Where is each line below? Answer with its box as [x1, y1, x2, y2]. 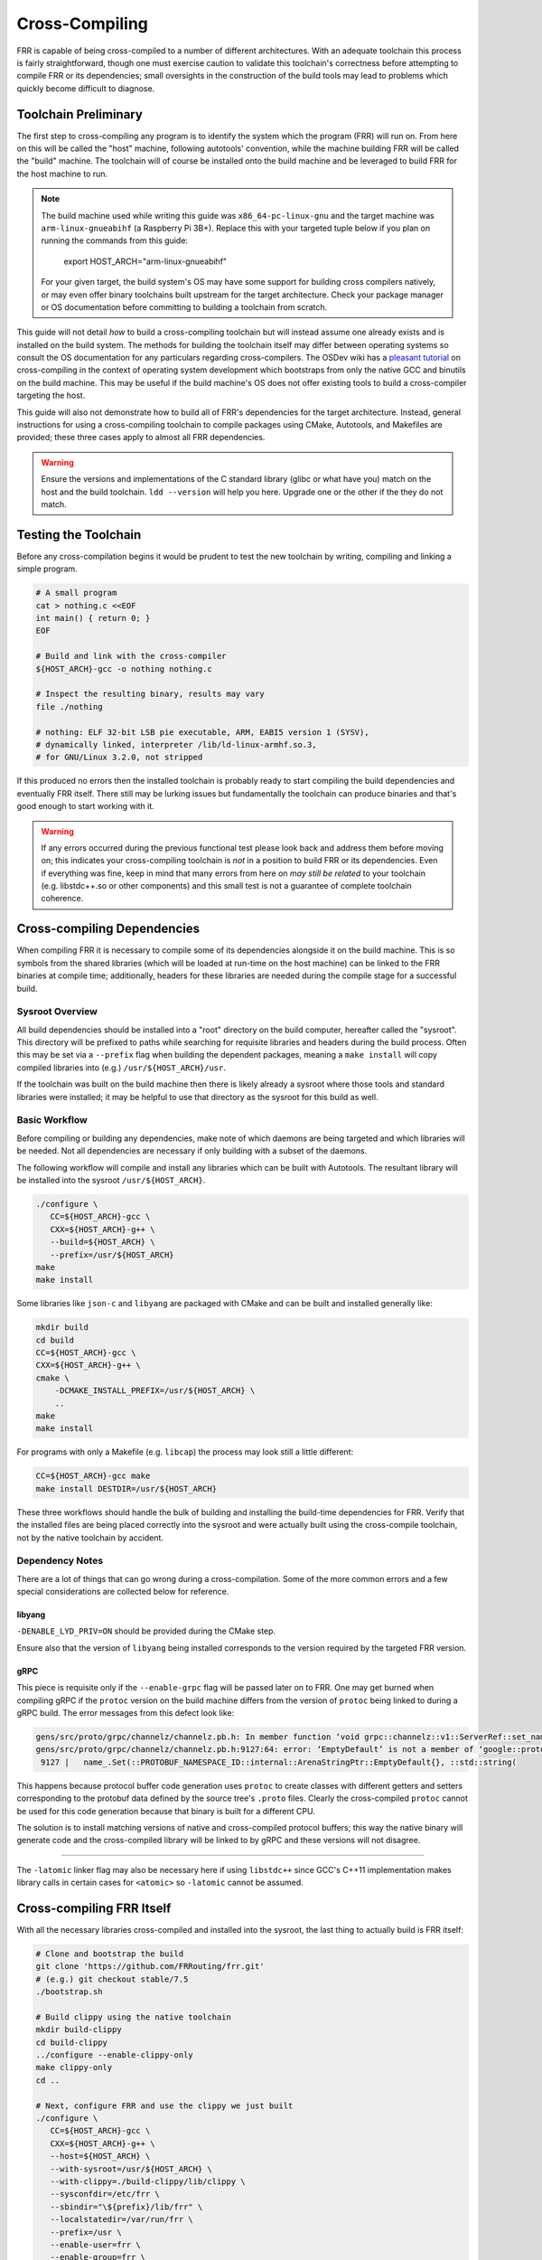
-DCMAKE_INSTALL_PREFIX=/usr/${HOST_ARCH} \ [54, 1386, 256, 1396]
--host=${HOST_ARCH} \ [50, 2152, 151, 2161]
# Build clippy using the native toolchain [35, 2011, 232, 2022]
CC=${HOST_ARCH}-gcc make [35, 1471, 151, 1482]
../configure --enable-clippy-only [35, 2050, 193, 2060]
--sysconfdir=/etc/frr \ [50, 2189, 160, 2199]
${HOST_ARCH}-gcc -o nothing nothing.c [35, 664, 212, 673]
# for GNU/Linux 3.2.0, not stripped [35, 752, 203, 763]
